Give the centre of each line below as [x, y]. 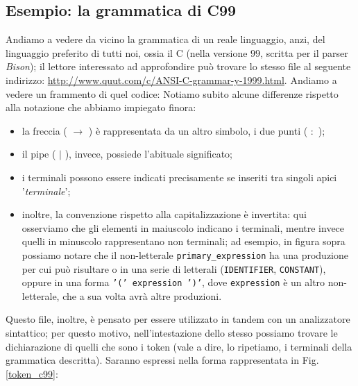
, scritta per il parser [304, 52]
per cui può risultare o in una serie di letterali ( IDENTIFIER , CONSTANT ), [174, 268]
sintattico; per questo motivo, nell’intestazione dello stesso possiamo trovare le [172, 333]
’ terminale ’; [46, 191]
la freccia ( [44, 130]
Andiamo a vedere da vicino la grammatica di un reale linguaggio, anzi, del [165, 39]
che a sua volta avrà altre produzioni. [142, 295]
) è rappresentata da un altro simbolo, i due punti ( [198, 130]
